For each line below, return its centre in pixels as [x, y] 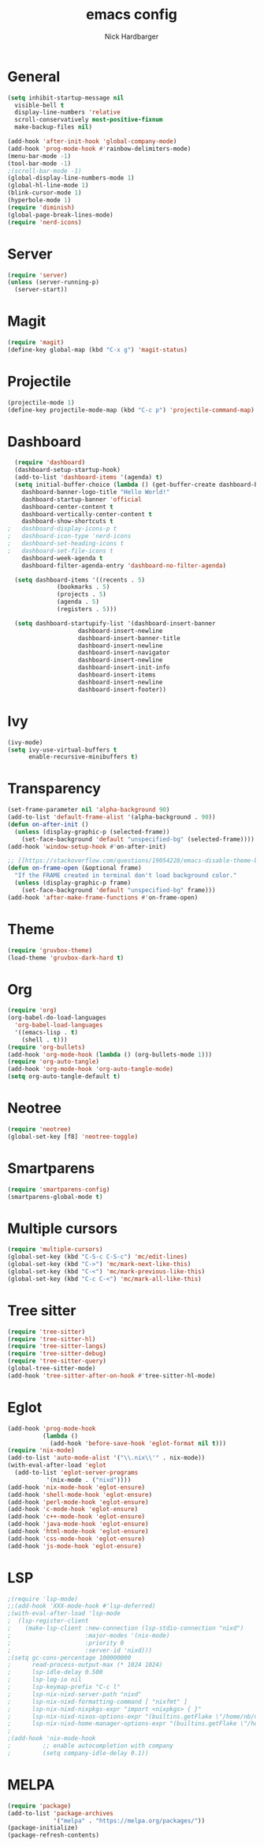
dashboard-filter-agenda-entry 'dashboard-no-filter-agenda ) [124, 565]
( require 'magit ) [36, 343]
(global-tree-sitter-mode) [52, 1369]
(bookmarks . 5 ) [84, 587]
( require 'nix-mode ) [41, 1451]
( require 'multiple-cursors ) [55, 1250]
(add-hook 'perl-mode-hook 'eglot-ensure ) [78, 1502]
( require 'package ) [39, 1806]
